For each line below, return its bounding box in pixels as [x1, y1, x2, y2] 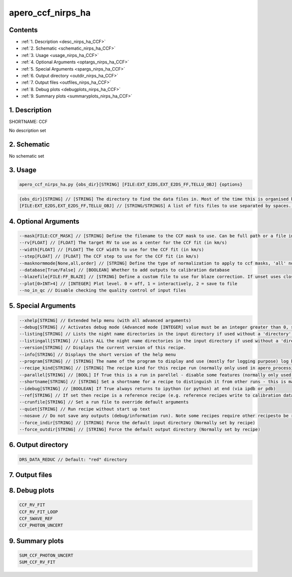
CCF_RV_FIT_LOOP [19, 509, 58, 515]
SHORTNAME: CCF [9, 119, 48, 125]
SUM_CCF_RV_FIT [19, 559, 55, 565]
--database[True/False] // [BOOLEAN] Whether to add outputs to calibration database [19, 267, 230, 273]
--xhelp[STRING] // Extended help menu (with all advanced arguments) [19, 317, 192, 323]
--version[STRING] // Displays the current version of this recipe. [19, 345, 186, 351]
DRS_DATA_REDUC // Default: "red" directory [19, 457, 128, 462]
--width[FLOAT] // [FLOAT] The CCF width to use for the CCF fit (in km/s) [19, 246, 204, 252]
